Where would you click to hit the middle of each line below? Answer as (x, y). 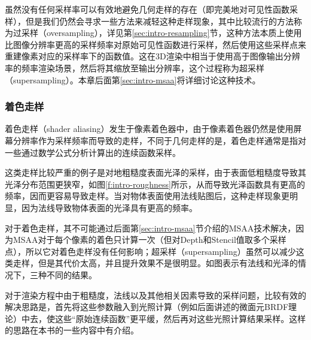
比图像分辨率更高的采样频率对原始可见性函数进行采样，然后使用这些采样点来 (155, 44)
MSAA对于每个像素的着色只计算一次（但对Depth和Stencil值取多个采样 (150, 240)
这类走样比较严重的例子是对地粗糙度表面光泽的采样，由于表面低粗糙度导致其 (155, 172)
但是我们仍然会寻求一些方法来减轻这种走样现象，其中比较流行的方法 (159, 21)
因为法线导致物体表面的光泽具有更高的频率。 (109, 207)
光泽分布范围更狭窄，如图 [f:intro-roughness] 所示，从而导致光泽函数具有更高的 (155, 184)
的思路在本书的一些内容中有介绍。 (72, 330)
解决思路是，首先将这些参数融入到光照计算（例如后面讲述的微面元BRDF (147, 307)
